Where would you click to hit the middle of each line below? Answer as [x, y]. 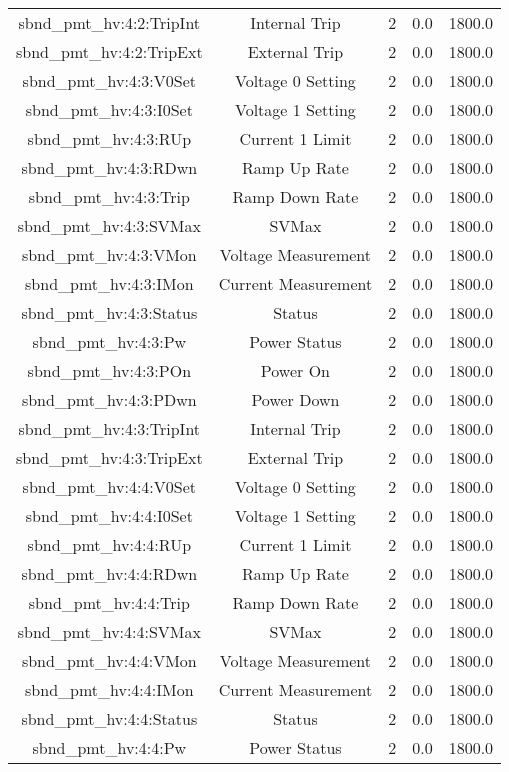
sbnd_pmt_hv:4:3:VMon [109, 254]
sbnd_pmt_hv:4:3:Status [109, 312]
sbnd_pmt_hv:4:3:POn [109, 370]
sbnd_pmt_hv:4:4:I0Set [109, 515]
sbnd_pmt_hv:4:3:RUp [109, 138]
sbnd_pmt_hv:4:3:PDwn [109, 399]
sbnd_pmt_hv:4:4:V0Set [109, 486]
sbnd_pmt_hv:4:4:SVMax [109, 631]
